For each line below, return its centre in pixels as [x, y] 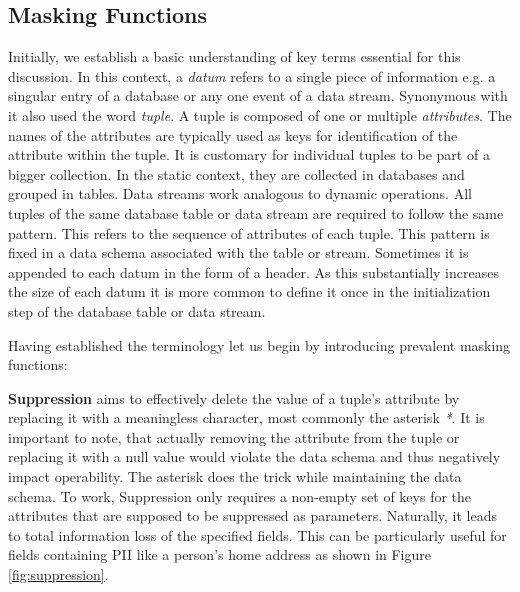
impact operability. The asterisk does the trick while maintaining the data [235, 476]
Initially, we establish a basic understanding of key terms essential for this [234, 56]
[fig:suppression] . [58, 574]
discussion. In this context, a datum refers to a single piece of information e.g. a [252, 75]
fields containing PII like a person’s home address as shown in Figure [219, 554]
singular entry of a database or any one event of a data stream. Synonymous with [258, 95]
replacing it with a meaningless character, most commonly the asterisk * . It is [246, 417]
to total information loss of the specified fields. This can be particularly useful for [257, 534]
